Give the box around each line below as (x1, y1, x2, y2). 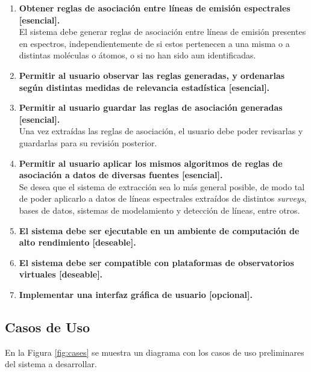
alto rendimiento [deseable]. (19, 236, 136, 249)
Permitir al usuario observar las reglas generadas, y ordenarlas (19, 69, 285, 81)
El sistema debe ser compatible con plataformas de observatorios (19, 256, 294, 268)
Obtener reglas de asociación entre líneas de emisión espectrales (19, 2, 291, 14)
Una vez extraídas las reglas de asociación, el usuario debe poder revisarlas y (19, 125, 303, 137)
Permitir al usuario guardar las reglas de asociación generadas (19, 101, 283, 114)
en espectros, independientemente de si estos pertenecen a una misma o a (19, 37, 290, 49)
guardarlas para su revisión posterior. (19, 136, 157, 149)
